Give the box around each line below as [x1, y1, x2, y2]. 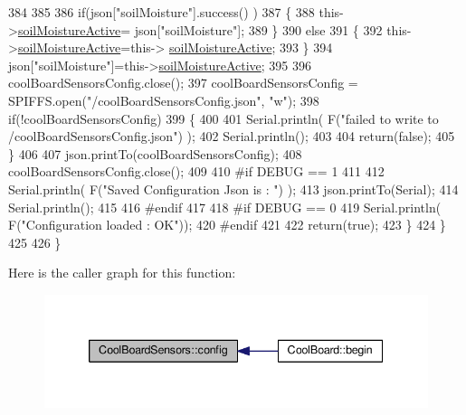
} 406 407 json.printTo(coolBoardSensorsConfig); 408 [8, 144, 302, 163]
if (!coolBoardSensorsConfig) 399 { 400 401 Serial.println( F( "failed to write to [8, 108, 439, 127]
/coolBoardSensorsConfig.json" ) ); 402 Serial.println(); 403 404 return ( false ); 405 [8, 127, 455, 146]
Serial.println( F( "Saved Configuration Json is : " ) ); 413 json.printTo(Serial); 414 [8, 179, 459, 198]
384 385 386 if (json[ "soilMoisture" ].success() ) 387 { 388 [8, 3, 315, 21]
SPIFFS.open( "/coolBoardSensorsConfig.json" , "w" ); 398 [8, 90, 319, 109]
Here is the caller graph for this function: [8, 263, 236, 282]
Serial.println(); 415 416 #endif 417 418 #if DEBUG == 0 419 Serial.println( [8, 197, 442, 216]
